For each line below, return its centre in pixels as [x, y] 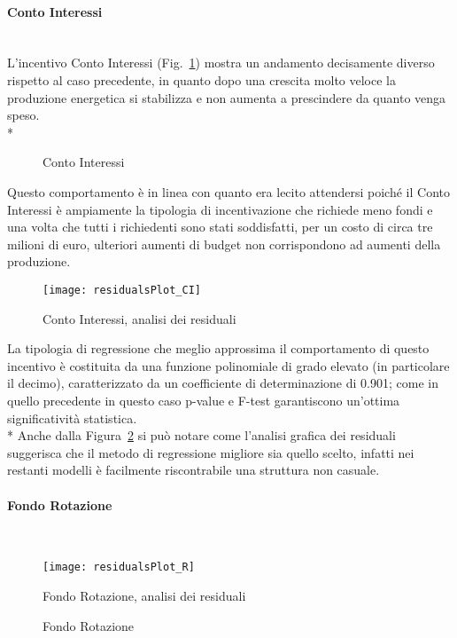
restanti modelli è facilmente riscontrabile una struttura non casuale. [194, 470]
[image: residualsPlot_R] [119, 567]
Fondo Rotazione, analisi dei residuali [144, 595]
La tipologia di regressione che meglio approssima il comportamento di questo [218, 348]
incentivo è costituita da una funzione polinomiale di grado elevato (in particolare [228, 365]
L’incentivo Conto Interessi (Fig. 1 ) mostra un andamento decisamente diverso [221, 63]
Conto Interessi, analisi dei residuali [139, 318]
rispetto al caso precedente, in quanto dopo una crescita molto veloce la [201, 79]
